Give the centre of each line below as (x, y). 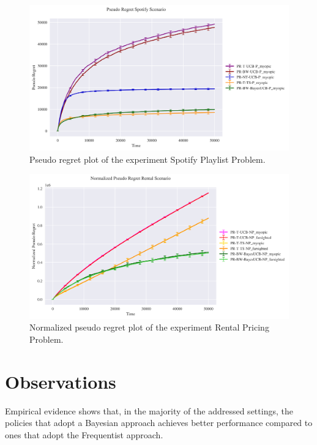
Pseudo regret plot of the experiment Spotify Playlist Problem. (147, 159)
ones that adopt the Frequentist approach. (84, 434)
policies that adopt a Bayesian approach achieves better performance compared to (159, 423)
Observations (61, 381)
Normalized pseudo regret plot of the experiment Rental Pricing (149, 327)
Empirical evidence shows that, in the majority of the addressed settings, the (149, 410)
